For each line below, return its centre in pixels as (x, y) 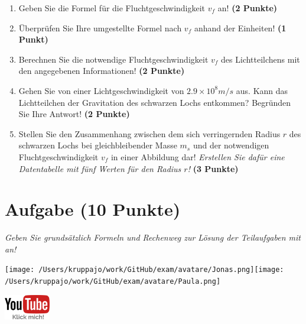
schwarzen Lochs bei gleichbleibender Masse (98, 145)
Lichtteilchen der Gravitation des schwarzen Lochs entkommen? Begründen (155, 102)
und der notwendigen (231, 145)
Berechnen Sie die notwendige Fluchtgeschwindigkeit (113, 59)
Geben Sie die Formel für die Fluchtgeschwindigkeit (112, 8)
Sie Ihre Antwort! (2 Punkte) (74, 114)
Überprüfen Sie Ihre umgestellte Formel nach (100, 27)
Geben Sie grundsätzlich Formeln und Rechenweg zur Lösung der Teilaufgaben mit (153, 237)
